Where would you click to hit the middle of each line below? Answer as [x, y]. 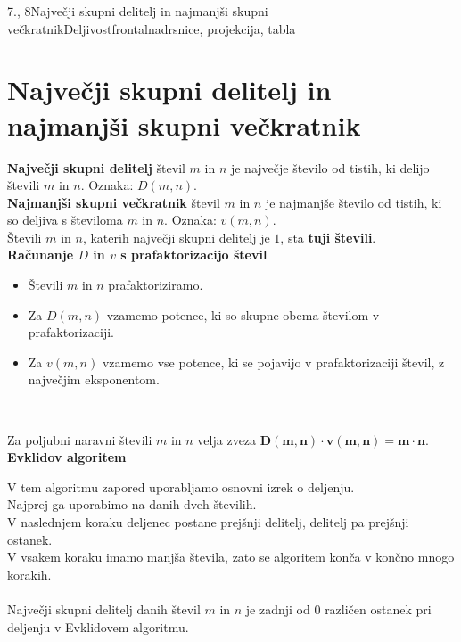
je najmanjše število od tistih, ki [354, 202]
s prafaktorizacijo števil [194, 255]
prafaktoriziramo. [156, 285]
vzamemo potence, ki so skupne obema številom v [243, 314]
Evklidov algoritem [67, 457]
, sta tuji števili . [328, 237]
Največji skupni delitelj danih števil [104, 609]
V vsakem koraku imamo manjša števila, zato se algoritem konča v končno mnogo [231, 557]
